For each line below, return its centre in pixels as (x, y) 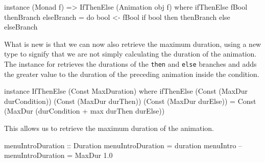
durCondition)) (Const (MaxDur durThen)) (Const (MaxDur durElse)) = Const (130, 101)
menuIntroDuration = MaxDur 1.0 (58, 155)
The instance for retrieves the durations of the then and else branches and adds (130, 63)
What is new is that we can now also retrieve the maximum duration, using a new (133, 44)
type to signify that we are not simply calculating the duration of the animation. (130, 54)
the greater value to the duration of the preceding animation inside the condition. (132, 74)
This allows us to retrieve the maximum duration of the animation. (109, 128)
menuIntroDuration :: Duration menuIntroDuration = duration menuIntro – (123, 145)
